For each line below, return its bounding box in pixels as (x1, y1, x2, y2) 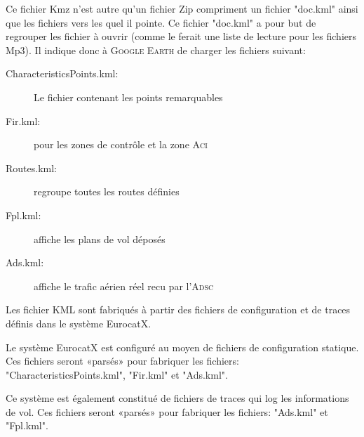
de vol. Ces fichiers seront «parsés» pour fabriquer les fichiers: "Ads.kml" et (6, 404, 328, 419)
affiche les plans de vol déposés (34, 231, 166, 246)
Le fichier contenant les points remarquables (34, 89, 223, 104)
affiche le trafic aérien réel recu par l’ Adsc (34, 278, 214, 293)
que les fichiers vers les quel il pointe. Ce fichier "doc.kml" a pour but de (6, 15, 316, 30)
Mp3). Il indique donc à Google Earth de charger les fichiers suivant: (6, 42, 306, 57)
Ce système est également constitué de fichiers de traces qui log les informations (6, 391, 349, 405)
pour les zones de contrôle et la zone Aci (34, 137, 208, 152)
